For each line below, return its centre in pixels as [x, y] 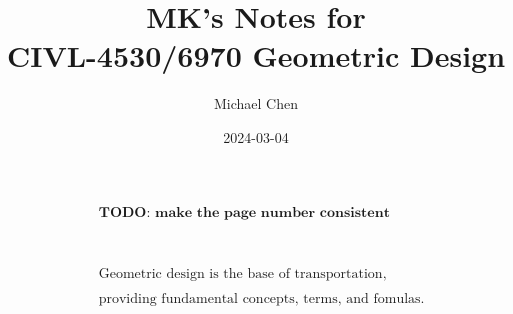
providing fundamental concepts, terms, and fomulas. [261, 298]
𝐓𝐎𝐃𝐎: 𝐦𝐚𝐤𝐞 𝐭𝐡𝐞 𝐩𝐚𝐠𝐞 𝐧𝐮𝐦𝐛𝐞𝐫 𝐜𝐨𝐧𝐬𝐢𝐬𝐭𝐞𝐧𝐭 [244, 212]
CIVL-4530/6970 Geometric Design [256, 55]
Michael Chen [256, 103]
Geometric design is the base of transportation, [242, 273]
